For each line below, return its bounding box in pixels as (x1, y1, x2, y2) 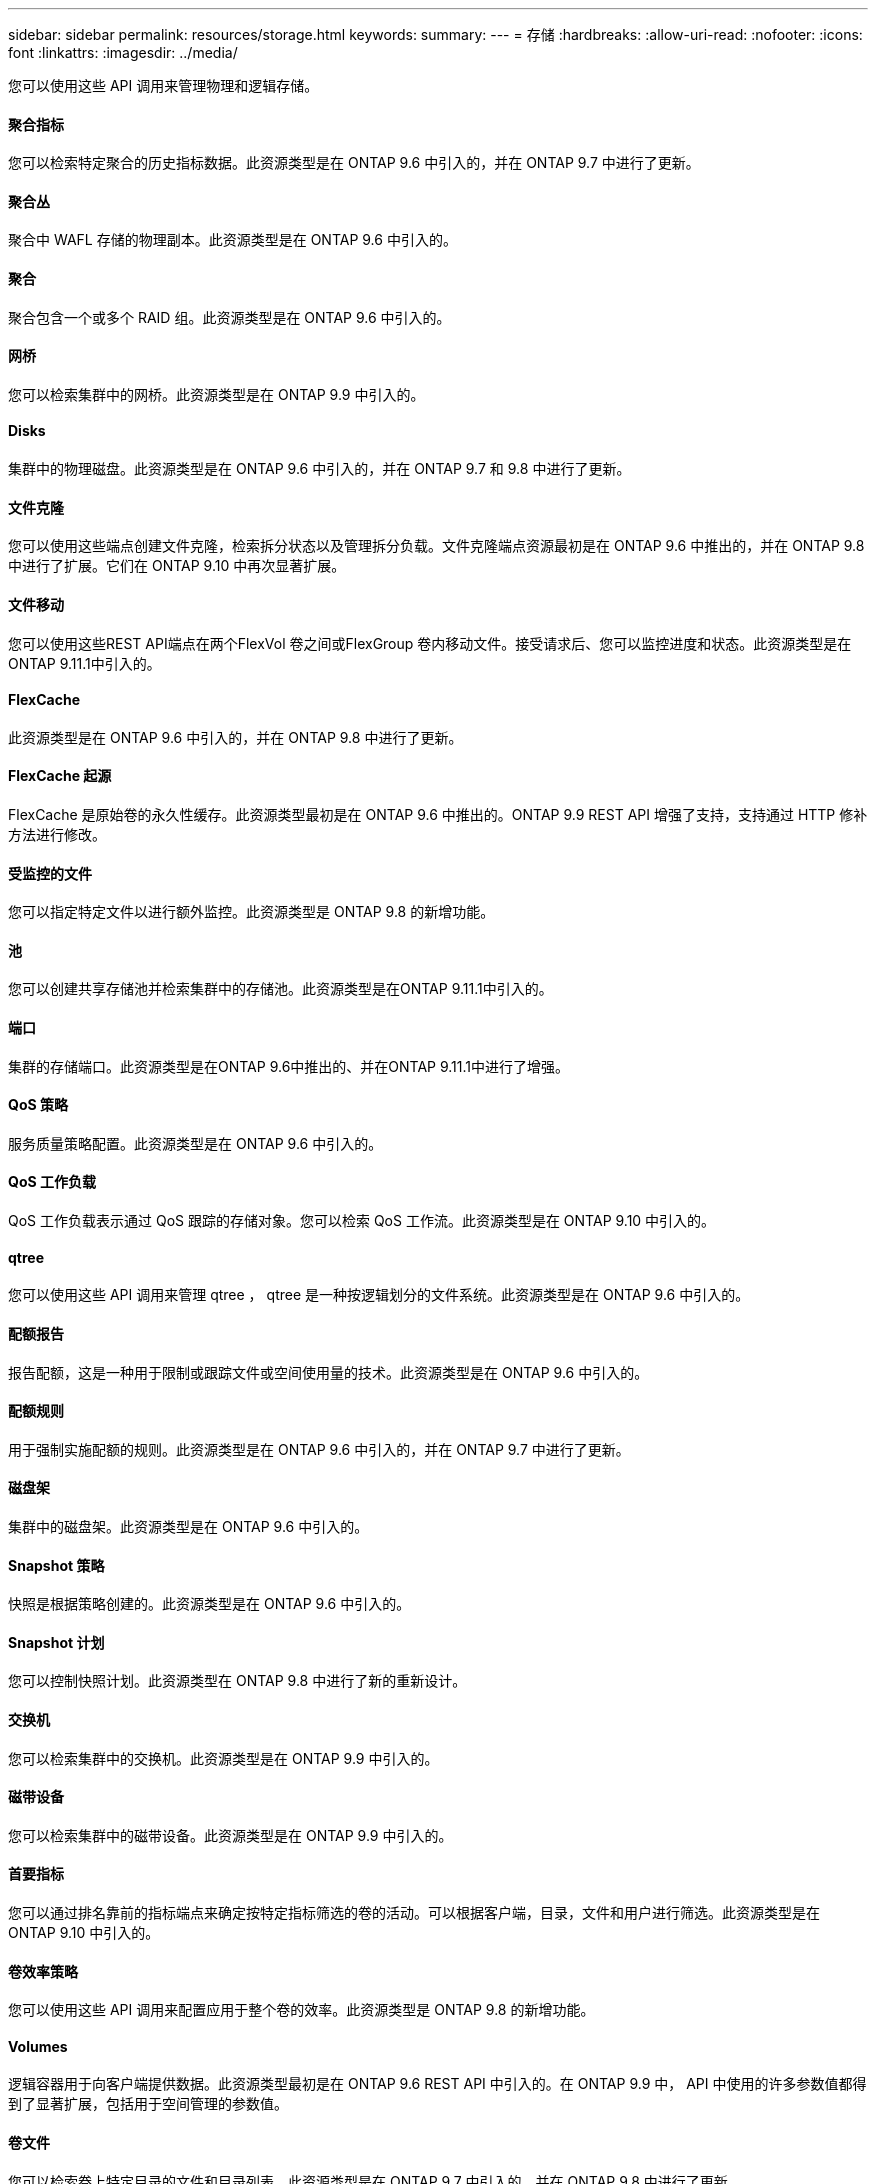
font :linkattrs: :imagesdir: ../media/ (8, 44, 238, 61)
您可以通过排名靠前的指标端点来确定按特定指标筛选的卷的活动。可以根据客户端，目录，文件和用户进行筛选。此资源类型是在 (8, 1904, 820, 1922)
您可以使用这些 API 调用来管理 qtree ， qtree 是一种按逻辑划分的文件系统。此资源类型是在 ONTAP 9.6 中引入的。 (8, 1286, 750, 1304)
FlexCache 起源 (8, 767, 112, 785)
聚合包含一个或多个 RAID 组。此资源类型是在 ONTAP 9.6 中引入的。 (8, 308, 451, 326)
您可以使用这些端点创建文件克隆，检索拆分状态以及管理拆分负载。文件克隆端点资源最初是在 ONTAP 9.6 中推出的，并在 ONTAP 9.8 (8, 537, 865, 555)
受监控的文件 (8, 864, 92, 882)
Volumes (8, 2037, 68, 2055)
